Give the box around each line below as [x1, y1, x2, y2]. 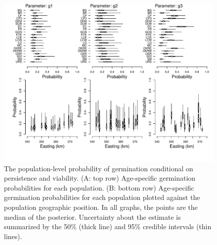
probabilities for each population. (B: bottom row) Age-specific [4, 182, 194, 193]
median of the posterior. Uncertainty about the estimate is [4, 211, 181, 222]
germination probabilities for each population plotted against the [4, 192, 200, 202]
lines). [4, 231, 22, 241]
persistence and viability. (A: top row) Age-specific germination [4, 173, 196, 183]
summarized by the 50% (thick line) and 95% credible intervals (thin [4, 221, 212, 232]
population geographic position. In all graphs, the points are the [4, 201, 198, 212]
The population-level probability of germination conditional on [4, 163, 193, 173]
